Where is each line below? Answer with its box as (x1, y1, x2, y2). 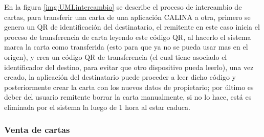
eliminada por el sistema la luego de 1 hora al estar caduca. (4, 101, 190, 112)
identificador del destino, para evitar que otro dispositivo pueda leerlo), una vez (4, 61, 254, 72)
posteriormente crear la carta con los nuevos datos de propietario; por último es (4, 81, 254, 92)
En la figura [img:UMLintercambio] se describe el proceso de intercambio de (4, 2, 242, 12)
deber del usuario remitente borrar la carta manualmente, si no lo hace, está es (4, 92, 252, 102)
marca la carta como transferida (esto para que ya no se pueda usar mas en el (4, 41, 248, 52)
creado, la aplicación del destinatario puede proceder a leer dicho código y (4, 72, 236, 82)
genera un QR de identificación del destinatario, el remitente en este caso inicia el (4, 21, 260, 32)
